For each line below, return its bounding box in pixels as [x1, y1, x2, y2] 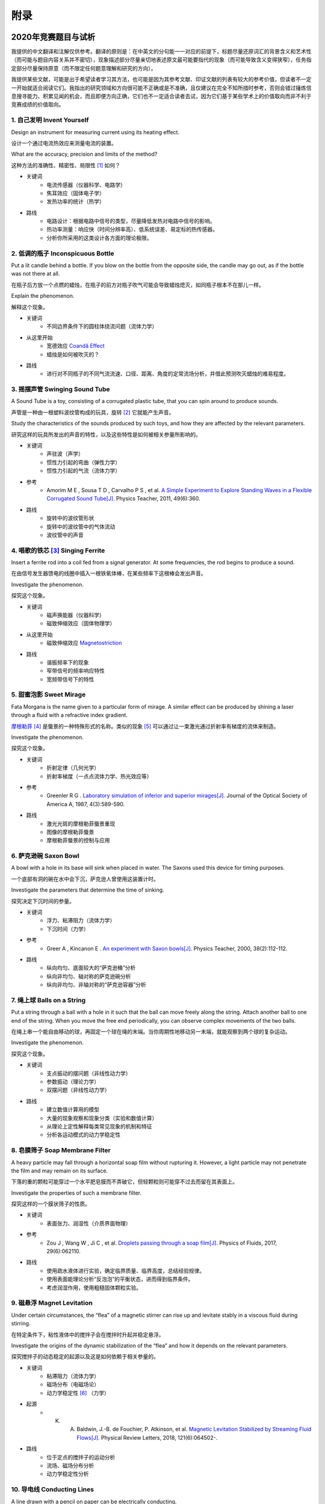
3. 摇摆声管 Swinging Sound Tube [11, 385, 111, 393]
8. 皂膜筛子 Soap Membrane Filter [11, 1146, 111, 1154]
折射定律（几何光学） [46, 764, 99, 771]
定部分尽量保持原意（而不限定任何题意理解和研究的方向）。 [11, 64, 156, 72]
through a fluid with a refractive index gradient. [11, 712, 128, 719]
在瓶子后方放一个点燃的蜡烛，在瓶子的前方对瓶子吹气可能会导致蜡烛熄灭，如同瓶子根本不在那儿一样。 [11, 281, 264, 288]
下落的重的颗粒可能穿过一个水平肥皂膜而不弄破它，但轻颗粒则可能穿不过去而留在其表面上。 [11, 1178, 238, 1185]
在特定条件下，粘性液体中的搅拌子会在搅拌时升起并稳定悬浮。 [11, 1331, 164, 1338]
